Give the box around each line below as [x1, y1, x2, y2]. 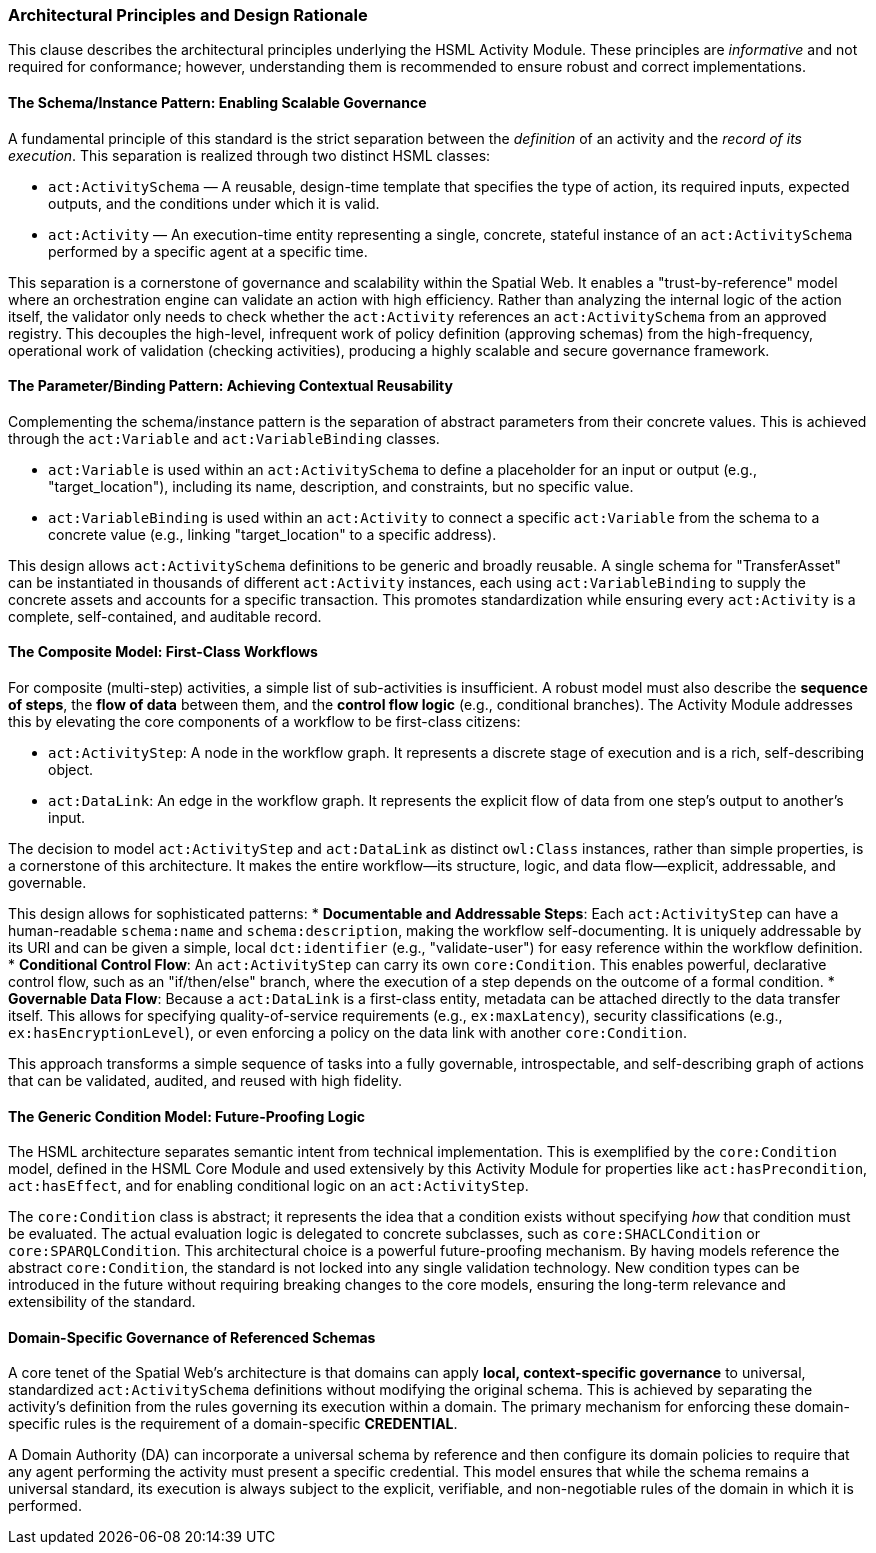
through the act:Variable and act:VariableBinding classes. [8, 429, 440, 447]
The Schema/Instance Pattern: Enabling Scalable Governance [8, 93, 427, 111]
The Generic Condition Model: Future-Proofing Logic [8, 1107, 366, 1125]
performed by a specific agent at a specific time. [48, 242, 368, 260]
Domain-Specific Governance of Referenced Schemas [8, 1328, 376, 1346]
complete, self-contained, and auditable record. [8, 607, 322, 625]
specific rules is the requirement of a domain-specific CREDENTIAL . [8, 1415, 458, 1433]
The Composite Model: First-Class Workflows [8, 643, 318, 661]
